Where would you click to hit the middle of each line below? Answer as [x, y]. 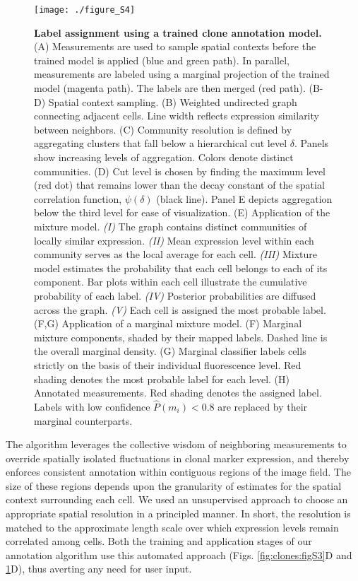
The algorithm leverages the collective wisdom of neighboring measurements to [176, 444]
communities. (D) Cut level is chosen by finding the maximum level [180, 171]
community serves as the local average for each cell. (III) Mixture [175, 254]
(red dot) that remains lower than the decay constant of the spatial [179, 185]
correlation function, [78, 198]
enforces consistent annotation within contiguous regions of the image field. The [178, 472]
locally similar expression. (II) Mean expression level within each [174, 240]
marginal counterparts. [83, 420]
